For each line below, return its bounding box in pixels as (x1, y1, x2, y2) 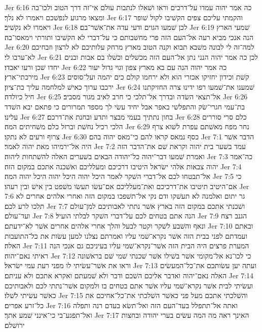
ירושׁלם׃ (5, 320, 25, 330)
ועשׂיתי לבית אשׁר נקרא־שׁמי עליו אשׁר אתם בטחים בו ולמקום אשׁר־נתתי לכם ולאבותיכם (5, 280, 253, 290)
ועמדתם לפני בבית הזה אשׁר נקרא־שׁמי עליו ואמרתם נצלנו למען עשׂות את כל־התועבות (5, 230, 248, 241)
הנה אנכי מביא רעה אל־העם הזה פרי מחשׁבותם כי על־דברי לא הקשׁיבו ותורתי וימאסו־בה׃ (5, 31, 253, 42)
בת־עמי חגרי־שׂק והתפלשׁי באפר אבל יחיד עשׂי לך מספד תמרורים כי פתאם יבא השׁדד (5, 101, 245, 112)
